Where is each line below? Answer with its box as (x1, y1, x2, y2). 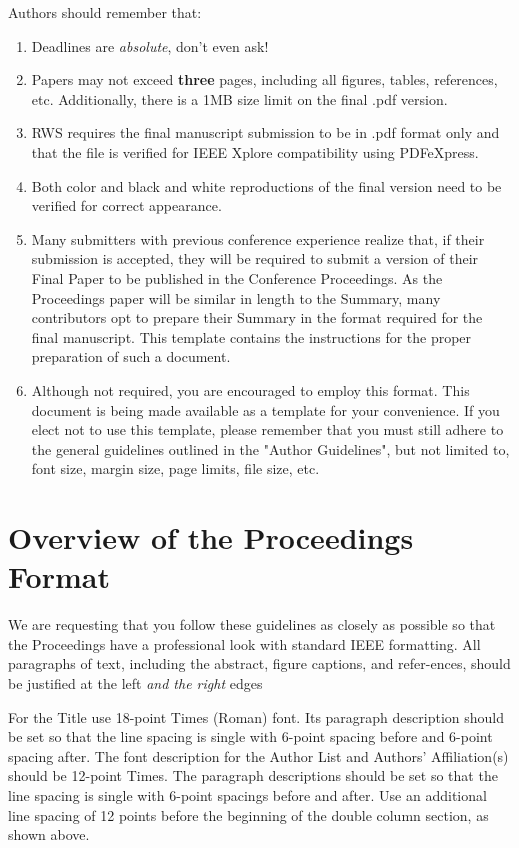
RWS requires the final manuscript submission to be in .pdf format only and (31, 122, 500, 143)
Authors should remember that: (8, 2, 202, 22)
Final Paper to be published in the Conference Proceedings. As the (31, 267, 443, 288)
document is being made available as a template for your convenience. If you (31, 399, 500, 420)
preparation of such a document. (31, 346, 231, 367)
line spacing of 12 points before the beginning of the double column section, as (8, 804, 489, 825)
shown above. (8, 824, 90, 845)
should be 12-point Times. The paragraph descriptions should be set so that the (8, 765, 498, 786)
